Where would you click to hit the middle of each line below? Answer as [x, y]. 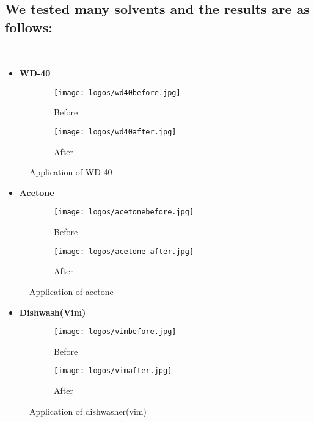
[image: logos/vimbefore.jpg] [115, 332]
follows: [29, 27]
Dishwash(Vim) [53, 312]
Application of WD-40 [71, 172]
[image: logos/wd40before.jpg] [117, 93]
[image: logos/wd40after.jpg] [115, 132]
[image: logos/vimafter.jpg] [113, 371]
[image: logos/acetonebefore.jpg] [124, 212]
